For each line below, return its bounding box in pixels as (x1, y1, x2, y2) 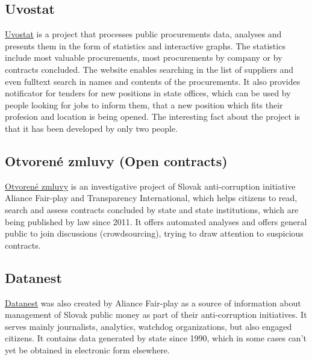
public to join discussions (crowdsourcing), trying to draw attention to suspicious (5, 227, 304, 240)
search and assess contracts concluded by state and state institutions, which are (5, 203, 299, 216)
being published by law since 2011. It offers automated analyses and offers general (5, 215, 307, 228)
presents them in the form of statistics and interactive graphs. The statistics (5, 39, 285, 52)
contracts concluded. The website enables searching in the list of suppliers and (5, 63, 293, 75)
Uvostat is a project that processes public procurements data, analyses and (5, 28, 282, 40)
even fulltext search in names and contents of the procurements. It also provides (5, 75, 301, 87)
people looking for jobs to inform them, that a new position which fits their (5, 98, 283, 111)
